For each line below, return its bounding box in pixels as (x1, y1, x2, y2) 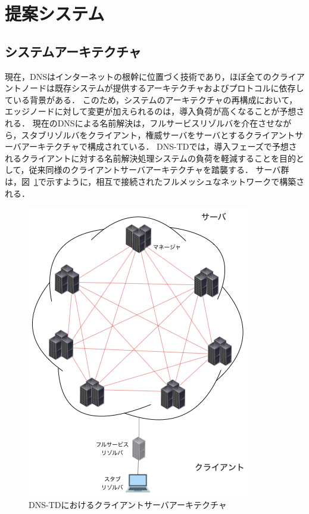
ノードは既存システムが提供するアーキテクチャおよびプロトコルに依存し (21, 82, 304, 94)
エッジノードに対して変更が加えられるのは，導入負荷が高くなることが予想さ (5, 105, 305, 117)
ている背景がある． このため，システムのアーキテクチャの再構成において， (5, 93, 298, 106)
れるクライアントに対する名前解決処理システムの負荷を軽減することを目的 (5, 151, 296, 164)
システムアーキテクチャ (5, 42, 141, 60)
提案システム (5, 1, 105, 26)
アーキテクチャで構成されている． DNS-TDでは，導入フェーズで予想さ (21, 140, 297, 153)
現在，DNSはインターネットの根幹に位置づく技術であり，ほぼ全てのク (5, 70, 280, 82)
